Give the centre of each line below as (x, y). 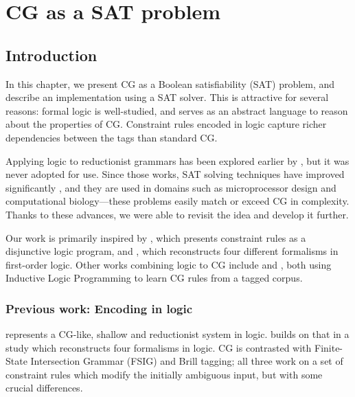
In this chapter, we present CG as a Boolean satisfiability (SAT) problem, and (170, 83)
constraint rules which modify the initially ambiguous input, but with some (164, 374)
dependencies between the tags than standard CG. (112, 137)
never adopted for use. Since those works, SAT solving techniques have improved (175, 174)
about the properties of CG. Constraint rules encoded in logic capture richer (166, 124)
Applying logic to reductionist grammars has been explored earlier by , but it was (177, 160)
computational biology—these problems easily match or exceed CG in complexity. (177, 201)
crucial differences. (44, 388)
